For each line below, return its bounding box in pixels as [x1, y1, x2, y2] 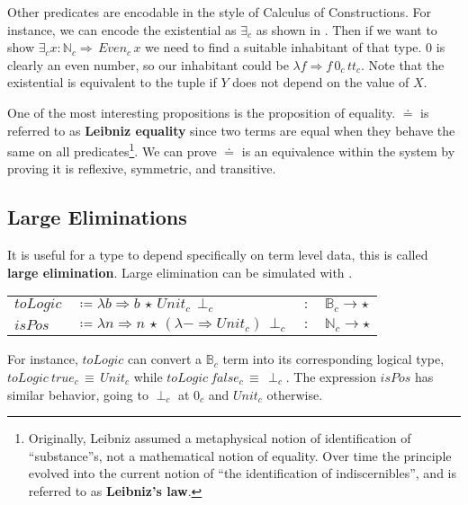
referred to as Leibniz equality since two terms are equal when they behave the [7, 120, 455, 139]
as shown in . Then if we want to [256, 20, 437, 39]
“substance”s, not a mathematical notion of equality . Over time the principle [28, 446, 452, 465]
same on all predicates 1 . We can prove [7, 139, 217, 160]
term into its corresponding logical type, [222, 350, 445, 368]
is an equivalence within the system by [241, 141, 455, 160]
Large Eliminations [7, 203, 187, 231]
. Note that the [361, 55, 445, 74]
